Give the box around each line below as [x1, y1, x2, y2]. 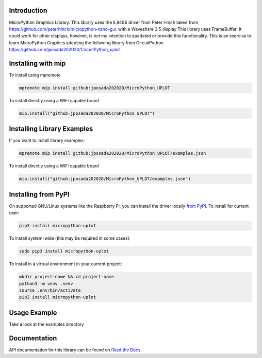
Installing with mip [9, 59, 66, 68]
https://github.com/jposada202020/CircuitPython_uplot [9, 47, 120, 53]
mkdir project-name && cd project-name [19, 274, 114, 280]
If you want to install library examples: [9, 138, 85, 143]
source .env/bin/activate [19, 287, 81, 293]
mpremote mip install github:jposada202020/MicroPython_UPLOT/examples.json [19, 151, 206, 156]
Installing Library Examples [9, 125, 93, 133]
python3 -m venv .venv [19, 281, 73, 286]
